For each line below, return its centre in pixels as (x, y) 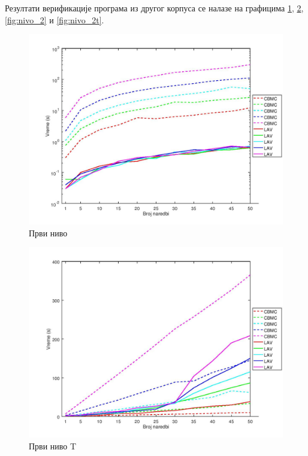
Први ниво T (53, 446)
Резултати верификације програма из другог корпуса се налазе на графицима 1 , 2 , (154, 8)
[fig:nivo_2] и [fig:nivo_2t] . (55, 19)
